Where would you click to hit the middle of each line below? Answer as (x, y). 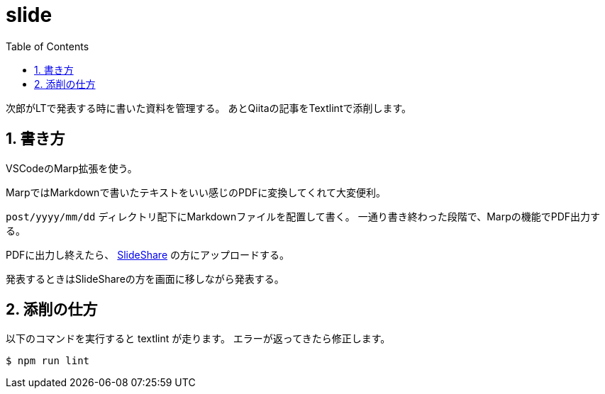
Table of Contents (48, 46)
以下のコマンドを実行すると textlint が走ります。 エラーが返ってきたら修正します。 (198, 339)
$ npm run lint (48, 361)
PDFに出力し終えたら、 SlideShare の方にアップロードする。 (148, 254)
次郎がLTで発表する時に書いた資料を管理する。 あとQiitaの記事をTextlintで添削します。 (209, 108)
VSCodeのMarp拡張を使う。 (72, 168)
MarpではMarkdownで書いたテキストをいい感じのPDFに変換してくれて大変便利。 (196, 192)
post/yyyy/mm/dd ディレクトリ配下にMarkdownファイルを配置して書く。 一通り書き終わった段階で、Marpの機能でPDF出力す (303, 216)
